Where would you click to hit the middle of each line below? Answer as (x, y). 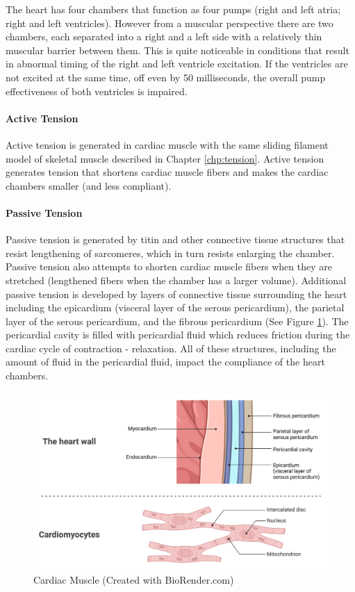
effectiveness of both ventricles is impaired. (97, 91)
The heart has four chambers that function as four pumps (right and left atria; (173, 9)
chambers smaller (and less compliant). (89, 185)
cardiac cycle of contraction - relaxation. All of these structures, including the (171, 348)
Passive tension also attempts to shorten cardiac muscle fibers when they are (169, 266)
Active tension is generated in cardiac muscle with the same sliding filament (167, 144)
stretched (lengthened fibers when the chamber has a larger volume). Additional (176, 280)
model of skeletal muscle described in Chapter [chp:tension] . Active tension (165, 158)
